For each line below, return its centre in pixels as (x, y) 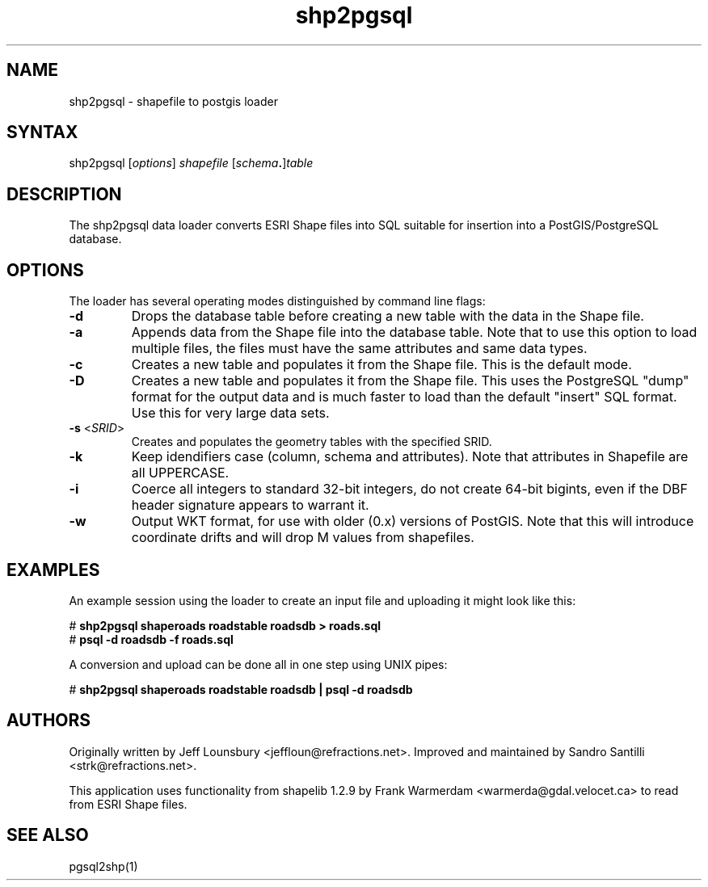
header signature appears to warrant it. (250, 505)
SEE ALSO (48, 835)
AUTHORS (49, 721)
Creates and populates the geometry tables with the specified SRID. (312, 442)
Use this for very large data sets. (230, 413)
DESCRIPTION (64, 194)
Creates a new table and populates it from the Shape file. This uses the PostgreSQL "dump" (410, 381)
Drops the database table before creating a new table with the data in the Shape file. (388, 316)
